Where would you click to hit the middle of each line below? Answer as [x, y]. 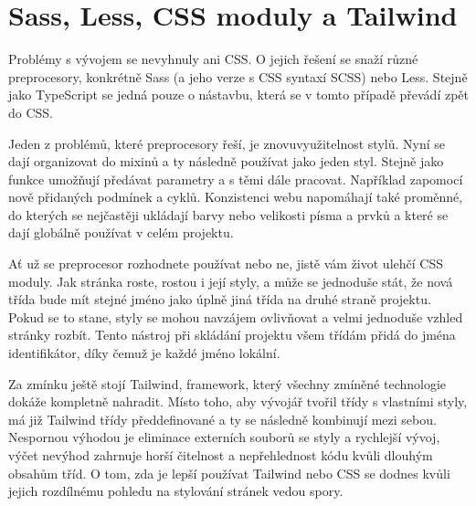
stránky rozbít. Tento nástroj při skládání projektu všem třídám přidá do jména [232, 335]
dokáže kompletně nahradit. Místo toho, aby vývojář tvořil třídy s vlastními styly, [238, 401]
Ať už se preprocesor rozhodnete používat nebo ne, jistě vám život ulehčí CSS [226, 264]
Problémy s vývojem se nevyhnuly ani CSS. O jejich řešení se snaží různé [213, 59]
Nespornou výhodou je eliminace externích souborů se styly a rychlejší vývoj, [224, 437]
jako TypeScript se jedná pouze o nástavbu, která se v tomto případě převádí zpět [238, 95]
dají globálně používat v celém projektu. [121, 232]
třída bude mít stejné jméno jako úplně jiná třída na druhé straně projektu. [220, 299]
